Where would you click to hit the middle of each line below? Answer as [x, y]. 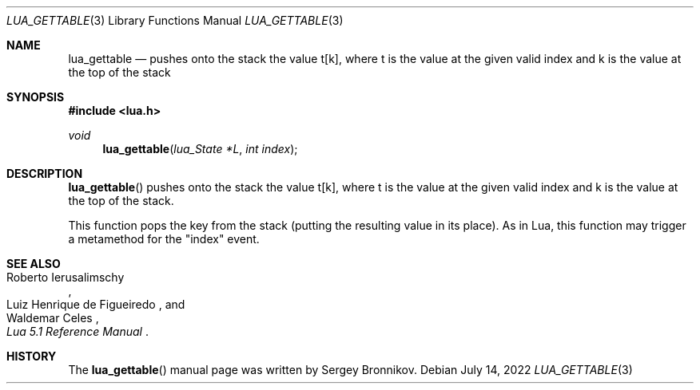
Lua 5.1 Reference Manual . [78, 331]
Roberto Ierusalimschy [66, 277]
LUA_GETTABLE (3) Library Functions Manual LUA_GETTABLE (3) [175, 20]
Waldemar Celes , [53, 318]
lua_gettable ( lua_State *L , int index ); [200, 149]
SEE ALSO [34, 264]
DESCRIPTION [45, 173]
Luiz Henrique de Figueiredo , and [96, 304]
